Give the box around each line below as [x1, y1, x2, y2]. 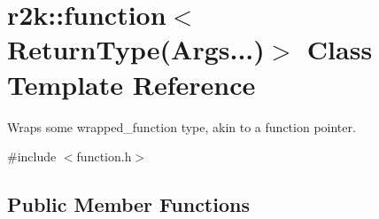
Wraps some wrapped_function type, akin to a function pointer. [7, 117, 356, 136]
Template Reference [7, 66, 256, 102]
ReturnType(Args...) [7, 31, 265, 67]
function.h [76, 147, 132, 166]
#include [7, 147, 57, 166]
